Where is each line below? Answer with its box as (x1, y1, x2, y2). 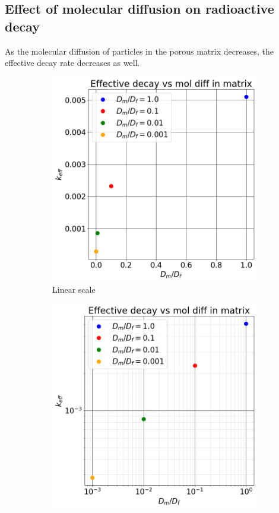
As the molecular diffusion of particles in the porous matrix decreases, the (5, 45, 274, 57)
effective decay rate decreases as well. (5, 56, 140, 69)
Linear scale (52, 283, 96, 296)
